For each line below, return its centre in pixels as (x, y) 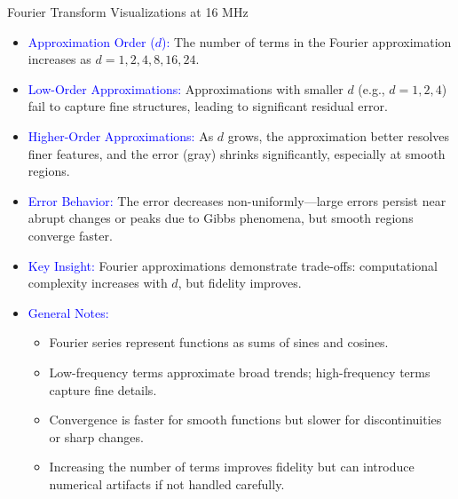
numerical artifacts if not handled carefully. (167, 483)
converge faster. (70, 235)
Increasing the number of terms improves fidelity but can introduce (232, 467)
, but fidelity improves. (240, 283)
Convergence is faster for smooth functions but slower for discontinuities (245, 420)
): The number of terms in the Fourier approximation (306, 41)
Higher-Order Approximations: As (121, 135)
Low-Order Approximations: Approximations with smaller (186, 88)
